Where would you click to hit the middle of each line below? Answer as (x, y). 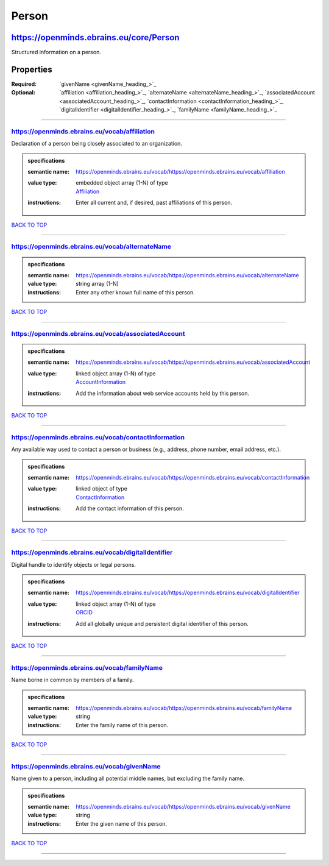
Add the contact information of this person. (130, 508)
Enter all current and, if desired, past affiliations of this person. (154, 203)
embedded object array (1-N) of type (122, 183)
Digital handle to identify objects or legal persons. (74, 564)
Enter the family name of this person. (122, 725)
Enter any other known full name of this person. (135, 292)
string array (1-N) (97, 284)
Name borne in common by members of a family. (73, 680)
